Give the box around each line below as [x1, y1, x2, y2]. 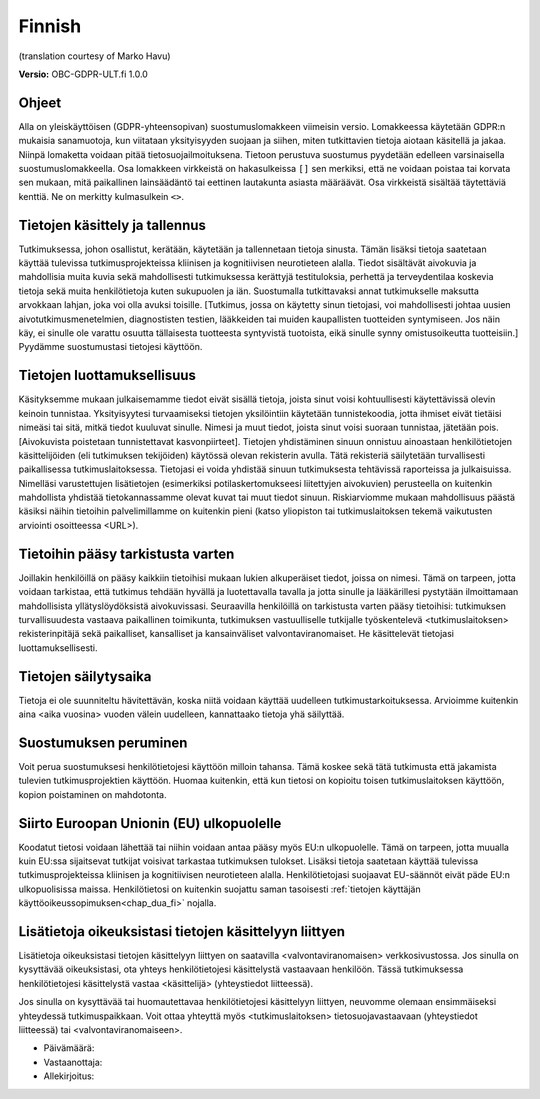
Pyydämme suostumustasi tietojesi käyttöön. [18, 341, 203, 353]
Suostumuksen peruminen [18, 734, 188, 751]
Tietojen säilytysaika [18, 668, 152, 685]
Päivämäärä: [43, 1042, 95, 1054]
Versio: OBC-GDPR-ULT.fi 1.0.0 [18, 68, 149, 80]
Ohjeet [18, 94, 62, 111]
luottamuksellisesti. [18, 641, 99, 654]
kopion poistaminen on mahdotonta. [18, 788, 167, 800]
